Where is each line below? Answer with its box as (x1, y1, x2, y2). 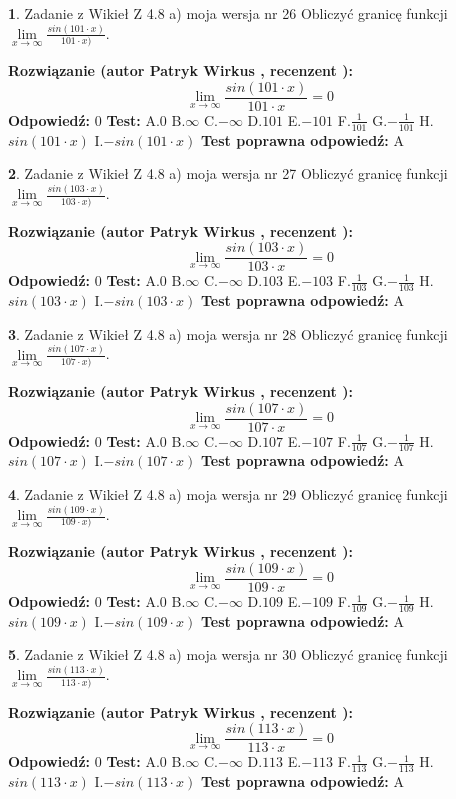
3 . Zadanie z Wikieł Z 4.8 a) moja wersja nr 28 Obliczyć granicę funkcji (8, 323, 448, 344)
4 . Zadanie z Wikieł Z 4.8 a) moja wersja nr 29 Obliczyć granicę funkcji (8, 484, 448, 505)
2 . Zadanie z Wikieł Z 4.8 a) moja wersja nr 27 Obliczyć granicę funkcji (8, 163, 448, 184)
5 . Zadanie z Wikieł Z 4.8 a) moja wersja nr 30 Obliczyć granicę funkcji (8, 644, 448, 665)
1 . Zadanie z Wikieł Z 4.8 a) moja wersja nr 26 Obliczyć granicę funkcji (8, 3, 448, 23)
